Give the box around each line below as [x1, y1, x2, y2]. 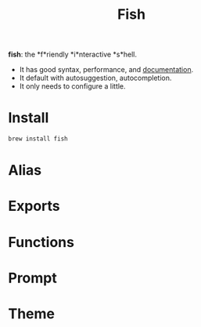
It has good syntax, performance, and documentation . [19, 65, 194, 74]
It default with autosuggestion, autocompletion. [19, 73, 172, 83]
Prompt [8, 269, 57, 287]
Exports [8, 198, 60, 215]
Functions [8, 233, 74, 251]
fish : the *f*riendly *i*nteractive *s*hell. [8, 49, 138, 60]
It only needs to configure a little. [19, 82, 127, 91]
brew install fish [8, 135, 68, 143]
